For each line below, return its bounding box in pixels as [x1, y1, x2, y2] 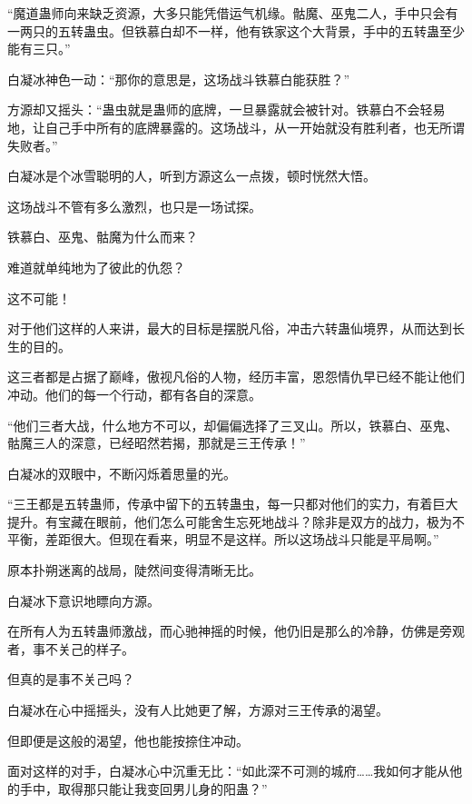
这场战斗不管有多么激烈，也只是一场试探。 [7, 196, 261, 215]
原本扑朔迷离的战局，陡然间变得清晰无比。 [7, 561, 261, 580]
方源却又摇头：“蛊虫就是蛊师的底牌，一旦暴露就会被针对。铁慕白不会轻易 [7, 100, 446, 119]
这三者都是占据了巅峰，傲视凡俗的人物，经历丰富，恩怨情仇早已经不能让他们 [7, 367, 465, 386]
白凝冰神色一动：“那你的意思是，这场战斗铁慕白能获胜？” [7, 69, 350, 88]
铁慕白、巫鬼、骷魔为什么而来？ [7, 227, 198, 246]
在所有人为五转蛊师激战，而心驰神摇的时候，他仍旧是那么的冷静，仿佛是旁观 [7, 621, 465, 640]
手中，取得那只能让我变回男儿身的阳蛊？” [19, 779, 268, 798]
